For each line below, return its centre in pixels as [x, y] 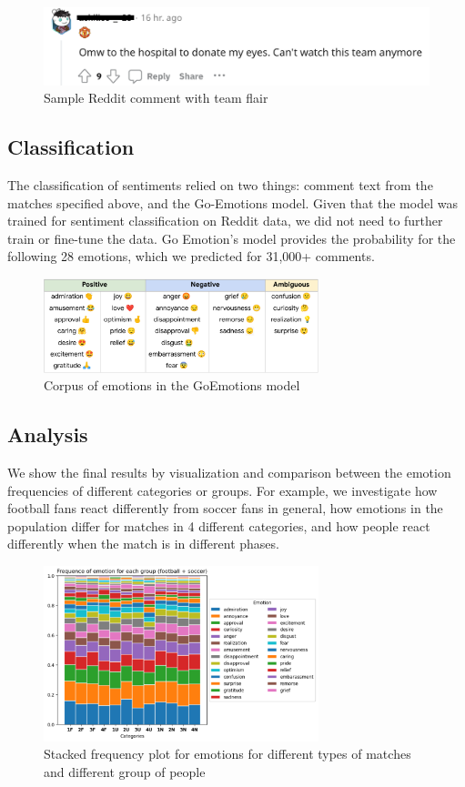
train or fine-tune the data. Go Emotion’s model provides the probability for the [232, 238]
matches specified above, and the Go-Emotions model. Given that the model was [232, 202]
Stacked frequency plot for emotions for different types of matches [227, 754]
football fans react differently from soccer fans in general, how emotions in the [225, 508]
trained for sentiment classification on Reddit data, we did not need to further [225, 221]
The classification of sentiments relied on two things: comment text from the [220, 185]
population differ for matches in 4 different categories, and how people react [219, 525]
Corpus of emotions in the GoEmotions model [172, 385]
